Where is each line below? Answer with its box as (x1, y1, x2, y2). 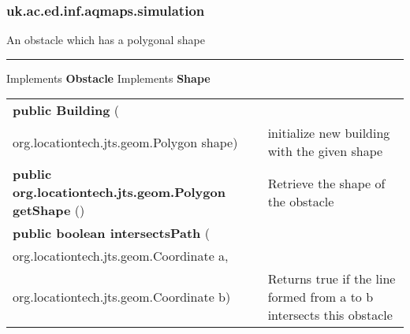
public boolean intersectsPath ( (13, 224, 210, 243)
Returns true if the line (267, 269, 396, 288)
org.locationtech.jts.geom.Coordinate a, (13, 247, 229, 265)
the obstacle (267, 191, 334, 210)
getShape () (13, 201, 85, 220)
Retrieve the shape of (267, 173, 386, 192)
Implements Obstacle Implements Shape (6, 69, 211, 86)
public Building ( (13, 101, 120, 120)
